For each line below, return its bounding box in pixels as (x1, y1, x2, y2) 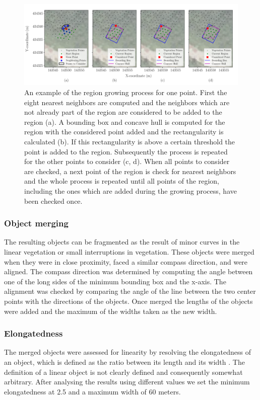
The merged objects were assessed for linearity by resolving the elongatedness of (4, 347, 251, 357)
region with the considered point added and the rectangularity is (24, 126, 224, 137)
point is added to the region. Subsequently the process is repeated (24, 146, 228, 156)
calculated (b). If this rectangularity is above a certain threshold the (24, 136, 235, 147)
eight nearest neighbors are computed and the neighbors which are (24, 97, 230, 107)
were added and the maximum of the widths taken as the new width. (4, 305, 217, 316)
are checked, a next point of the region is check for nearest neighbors (24, 166, 236, 176)
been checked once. (24, 195, 83, 206)
